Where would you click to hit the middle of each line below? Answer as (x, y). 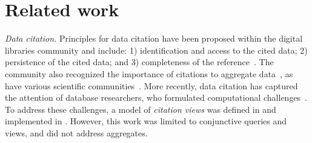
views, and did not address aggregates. (76, 132)
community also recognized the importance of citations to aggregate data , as (149, 73)
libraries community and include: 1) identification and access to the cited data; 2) (156, 50)
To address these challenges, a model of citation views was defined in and (141, 109)
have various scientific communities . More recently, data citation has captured (151, 85)
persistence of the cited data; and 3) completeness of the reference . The (139, 62)
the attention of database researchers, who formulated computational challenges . (156, 97)
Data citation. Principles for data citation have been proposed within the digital (154, 38)
